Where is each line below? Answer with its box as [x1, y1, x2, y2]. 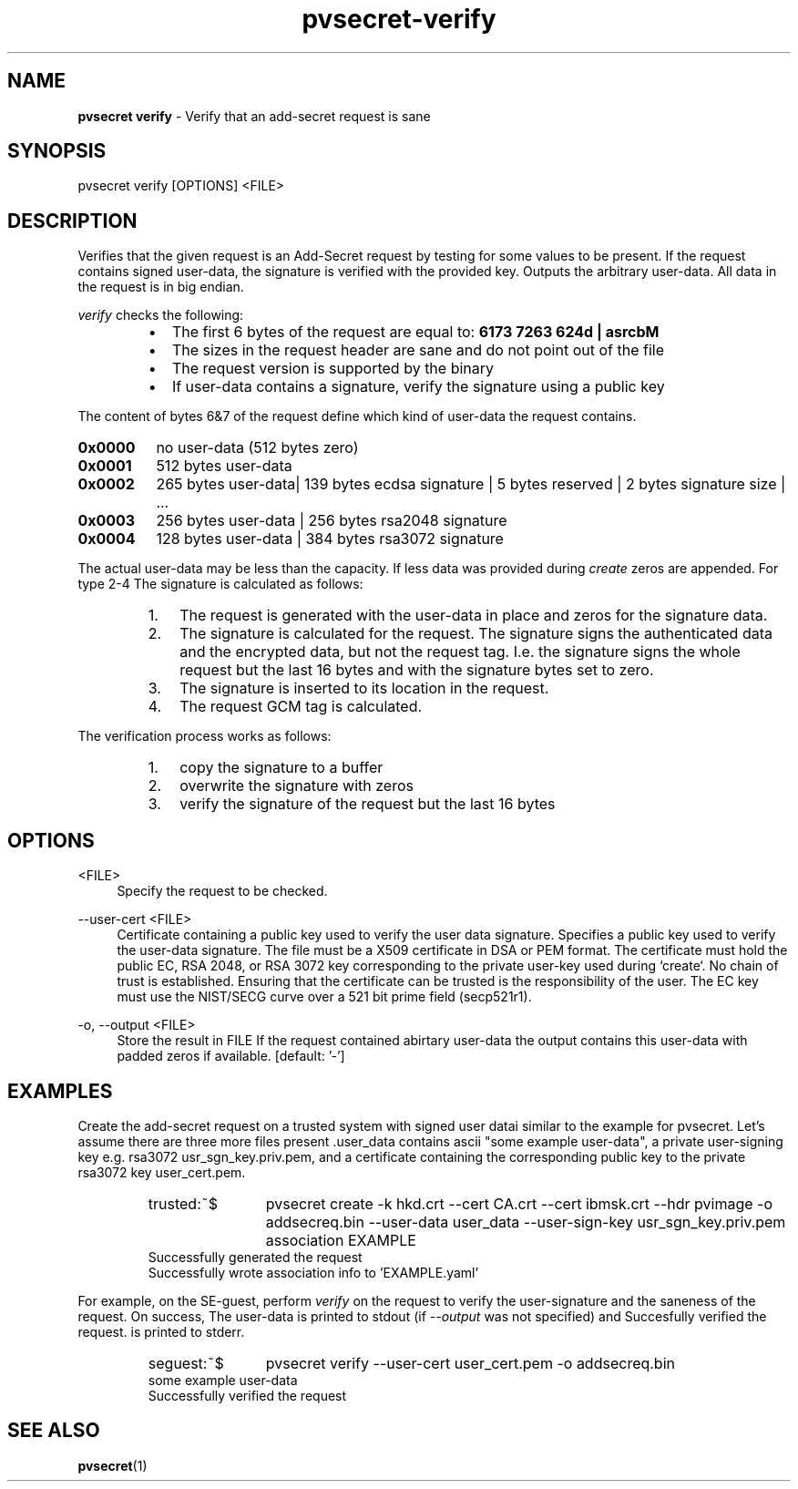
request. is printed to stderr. [77, 1323, 245, 1340]
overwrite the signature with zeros [179, 776, 414, 796]
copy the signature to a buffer [179, 758, 384, 777]
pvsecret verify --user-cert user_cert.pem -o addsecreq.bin [265, 1353, 675, 1372]
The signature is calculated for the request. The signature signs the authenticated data [179, 624, 772, 643]
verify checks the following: [77, 307, 244, 323]
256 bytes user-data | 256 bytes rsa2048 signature [156, 511, 507, 530]
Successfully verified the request [148, 1387, 347, 1403]
